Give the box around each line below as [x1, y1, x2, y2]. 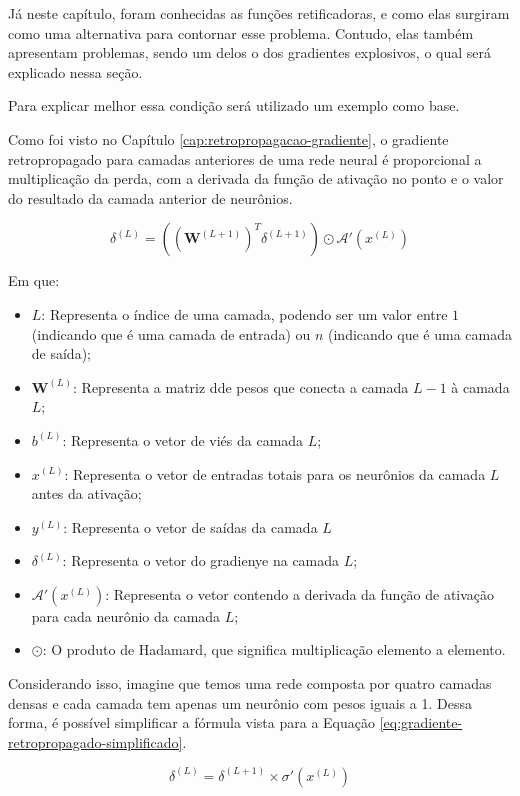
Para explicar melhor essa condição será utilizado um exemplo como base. [8, 95, 460, 116]
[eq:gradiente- [379, 712, 463, 733]
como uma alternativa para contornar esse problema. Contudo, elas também [8, 22, 474, 43]
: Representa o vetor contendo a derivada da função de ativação [105, 583, 495, 604]
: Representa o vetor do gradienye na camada [62, 550, 340, 571]
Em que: [8, 270, 60, 291]
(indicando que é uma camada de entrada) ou [31, 323, 311, 344]
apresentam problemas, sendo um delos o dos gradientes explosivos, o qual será [8, 42, 492, 63]
